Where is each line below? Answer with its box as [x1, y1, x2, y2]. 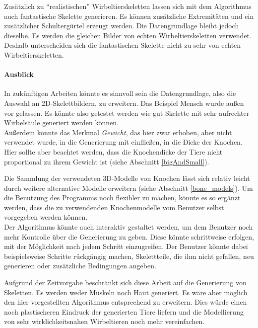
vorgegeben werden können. [4, 212, 88, 222]
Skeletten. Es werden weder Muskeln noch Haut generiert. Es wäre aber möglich [4, 287, 248, 297]
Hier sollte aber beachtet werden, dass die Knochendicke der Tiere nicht [4, 146, 223, 157]
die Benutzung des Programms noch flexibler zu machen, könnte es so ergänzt [4, 192, 241, 203]
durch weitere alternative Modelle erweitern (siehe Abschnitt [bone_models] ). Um [4, 182, 253, 193]
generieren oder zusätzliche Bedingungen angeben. [4, 260, 156, 271]
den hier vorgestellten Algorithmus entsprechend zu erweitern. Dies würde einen [4, 297, 247, 307]
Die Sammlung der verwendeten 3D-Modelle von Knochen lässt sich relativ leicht [4, 173, 250, 183]
